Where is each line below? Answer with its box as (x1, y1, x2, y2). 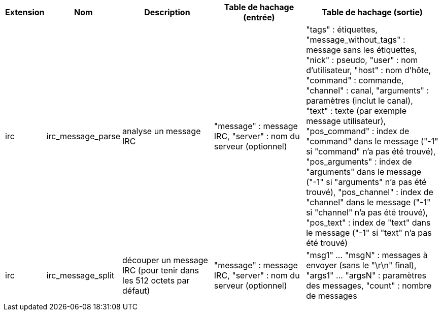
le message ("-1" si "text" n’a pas (306, 228, 432, 238)
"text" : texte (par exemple (306, 106, 406, 116)
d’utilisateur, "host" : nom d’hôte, (306, 65, 431, 75)
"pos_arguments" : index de (306, 156, 412, 167)
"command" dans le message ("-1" (306, 136, 438, 146)
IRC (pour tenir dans (122, 265, 199, 275)
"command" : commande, (306, 75, 404, 85)
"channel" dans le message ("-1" (306, 197, 431, 207)
